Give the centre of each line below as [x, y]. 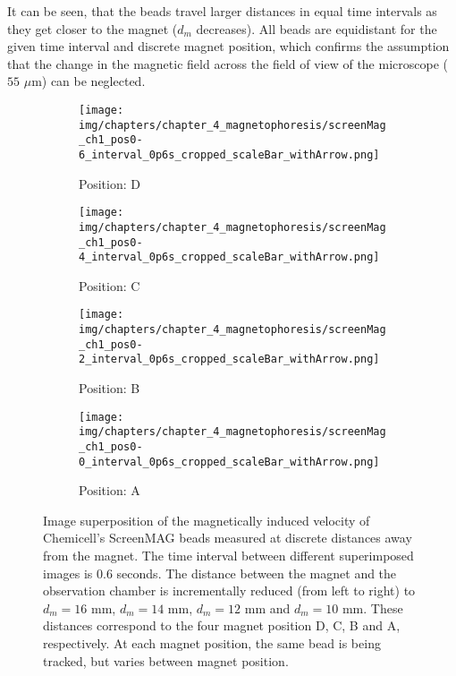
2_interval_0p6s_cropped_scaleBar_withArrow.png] [229, 359]
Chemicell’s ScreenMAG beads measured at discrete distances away [228, 538]
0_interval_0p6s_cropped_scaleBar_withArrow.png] [229, 462]
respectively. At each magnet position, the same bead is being [212, 643]
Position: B [110, 388]
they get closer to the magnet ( [93, 28]
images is [68, 573]
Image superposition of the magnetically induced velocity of [207, 520]
